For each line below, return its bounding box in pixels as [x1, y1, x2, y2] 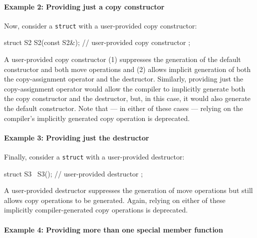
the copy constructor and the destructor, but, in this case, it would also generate [4, 93, 251, 103]
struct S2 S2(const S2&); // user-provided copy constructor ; [4, 37, 191, 47]
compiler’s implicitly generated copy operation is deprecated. [4, 112, 190, 123]
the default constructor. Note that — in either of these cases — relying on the [4, 103, 243, 113]
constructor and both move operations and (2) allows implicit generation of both [4, 63, 251, 74]
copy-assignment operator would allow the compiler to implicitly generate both [4, 83, 246, 93]
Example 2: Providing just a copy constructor [4, 1, 165, 11]
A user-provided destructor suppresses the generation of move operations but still [4, 185, 253, 195]
